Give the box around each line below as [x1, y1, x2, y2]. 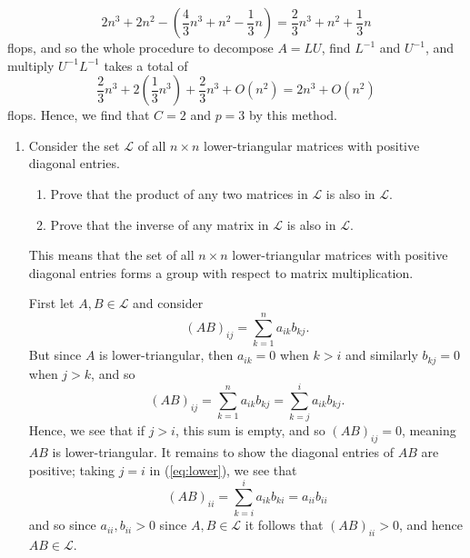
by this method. [249, 105, 337, 125]
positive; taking [28, 460, 115, 479]
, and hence [398, 515, 463, 534]
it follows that [245, 515, 324, 534]
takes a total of [104, 55, 188, 75]
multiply [7, 55, 55, 75]
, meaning [401, 421, 456, 440]
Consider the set [28, 135, 120, 154]
